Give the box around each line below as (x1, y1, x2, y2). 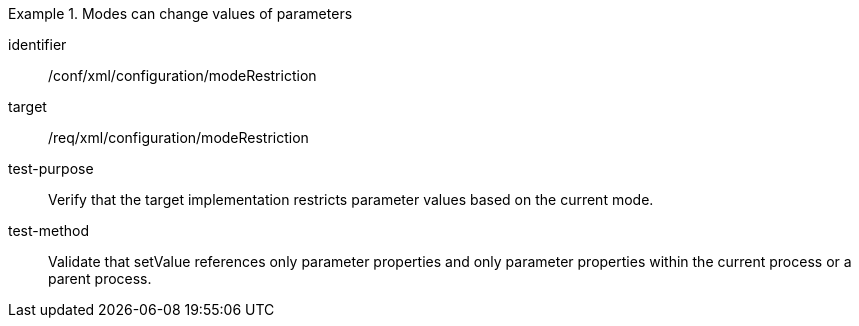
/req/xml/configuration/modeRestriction (48, 129, 309, 146)
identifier (8, 36, 67, 53)
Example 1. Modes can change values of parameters (8, 5, 353, 22)
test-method (8, 222, 89, 239)
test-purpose (8, 160, 94, 177)
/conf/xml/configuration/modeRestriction (48, 67, 317, 84)
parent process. (48, 270, 152, 287)
